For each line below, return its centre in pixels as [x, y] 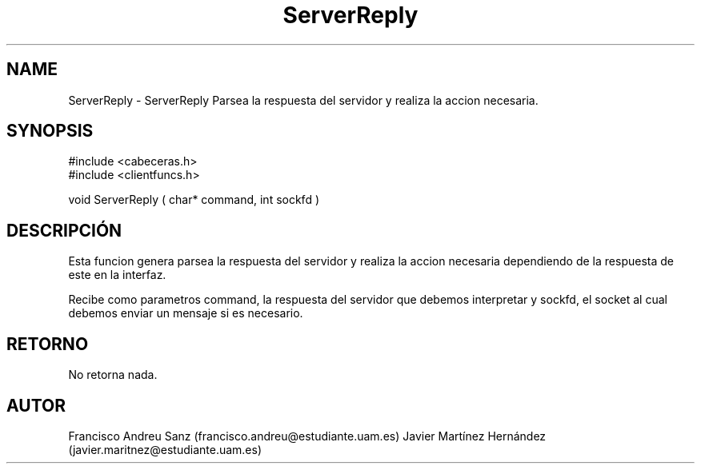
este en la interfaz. [117, 275]
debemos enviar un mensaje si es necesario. [186, 313]
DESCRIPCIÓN [64, 230]
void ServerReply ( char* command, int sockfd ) [194, 200]
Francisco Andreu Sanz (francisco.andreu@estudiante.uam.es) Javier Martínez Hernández [307, 436]
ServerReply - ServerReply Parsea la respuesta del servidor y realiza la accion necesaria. [303, 100]
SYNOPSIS [50, 131]
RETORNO [48, 344]
